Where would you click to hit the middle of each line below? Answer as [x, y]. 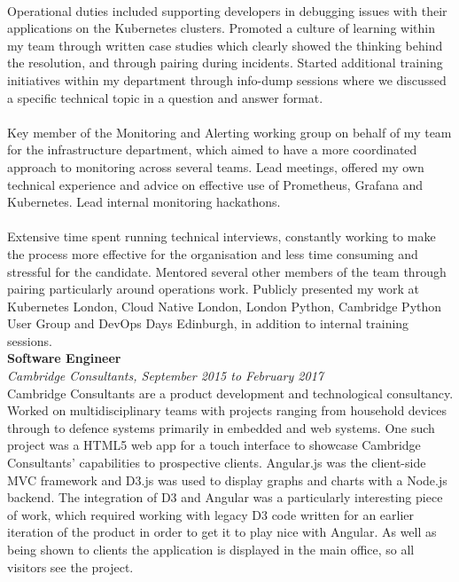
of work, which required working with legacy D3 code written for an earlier [211, 514]
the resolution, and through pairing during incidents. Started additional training [225, 63]
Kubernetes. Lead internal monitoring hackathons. [144, 202]
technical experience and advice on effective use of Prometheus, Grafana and [215, 184]
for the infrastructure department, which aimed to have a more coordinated [212, 149]
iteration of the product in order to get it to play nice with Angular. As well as [222, 532]
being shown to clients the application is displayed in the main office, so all [211, 549]
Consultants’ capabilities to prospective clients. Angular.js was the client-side [217, 463]
